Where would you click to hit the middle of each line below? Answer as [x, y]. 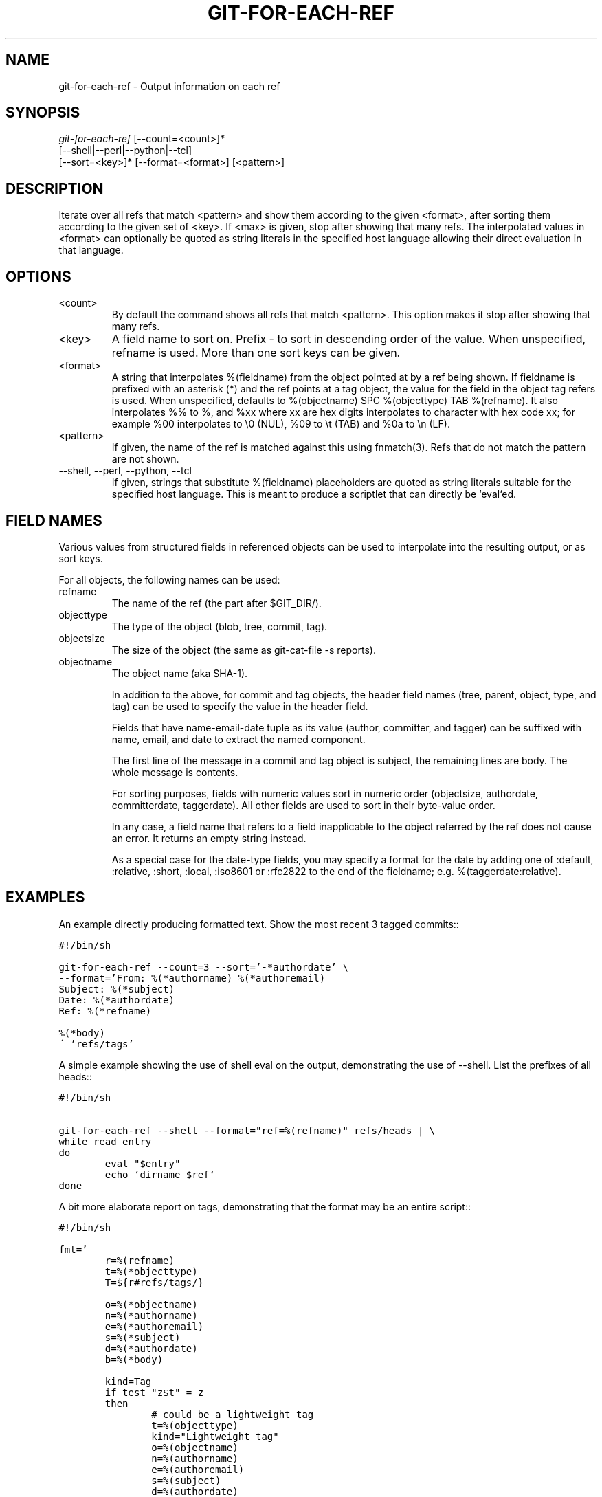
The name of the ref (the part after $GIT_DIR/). [216, 603]
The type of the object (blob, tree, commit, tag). [220, 626]
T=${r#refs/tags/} [154, 1282]
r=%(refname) [140, 1260]
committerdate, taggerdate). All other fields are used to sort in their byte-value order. [303, 805]
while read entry [105, 1141]
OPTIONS [38, 276]
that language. [91, 250]
